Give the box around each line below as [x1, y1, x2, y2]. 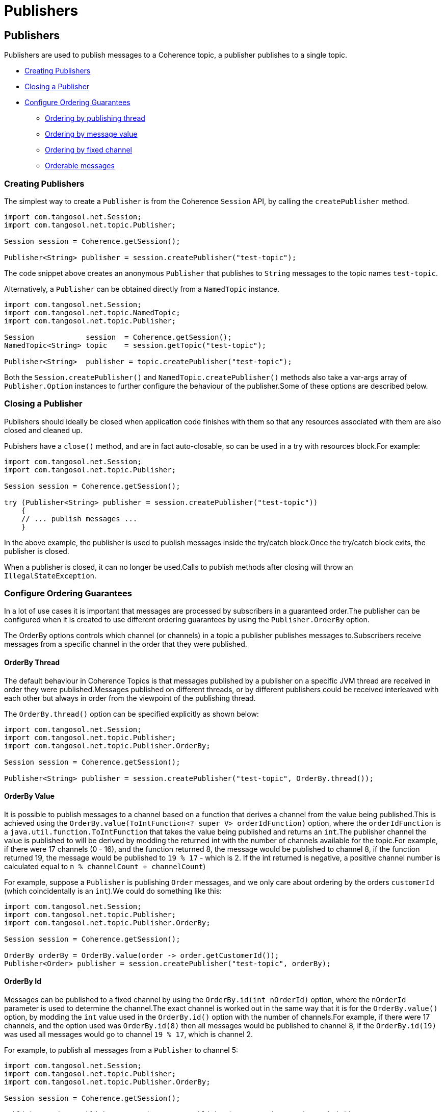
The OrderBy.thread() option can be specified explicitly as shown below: [4, 709, 259, 718]
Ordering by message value [45, 130, 138, 139]
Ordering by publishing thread [45, 114, 145, 123]
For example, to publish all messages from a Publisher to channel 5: [4, 1046, 239, 1055]
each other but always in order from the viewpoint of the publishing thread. [4, 693, 256, 702]
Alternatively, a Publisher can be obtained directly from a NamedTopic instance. [4, 284, 280, 293]
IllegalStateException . [4, 571, 97, 580]
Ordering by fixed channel [45, 145, 132, 155]
